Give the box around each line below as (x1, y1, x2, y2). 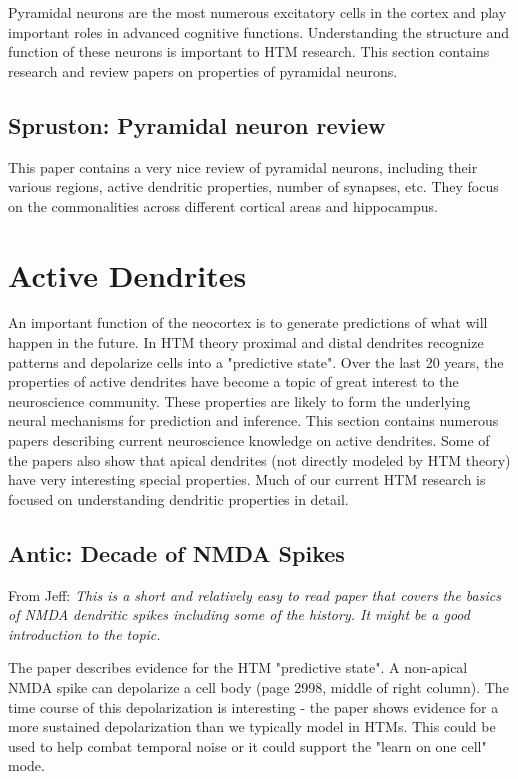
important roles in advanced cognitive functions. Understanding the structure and (8, 21, 510, 42)
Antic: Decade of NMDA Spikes (8, 537, 345, 568)
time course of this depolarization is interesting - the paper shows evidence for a (8, 696, 499, 717)
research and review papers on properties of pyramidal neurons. (8, 60, 398, 81)
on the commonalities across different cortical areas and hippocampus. (8, 195, 438, 216)
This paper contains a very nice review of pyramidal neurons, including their (8, 156, 478, 177)
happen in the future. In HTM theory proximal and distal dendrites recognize (8, 332, 484, 353)
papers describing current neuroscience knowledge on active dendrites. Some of (8, 430, 490, 451)
